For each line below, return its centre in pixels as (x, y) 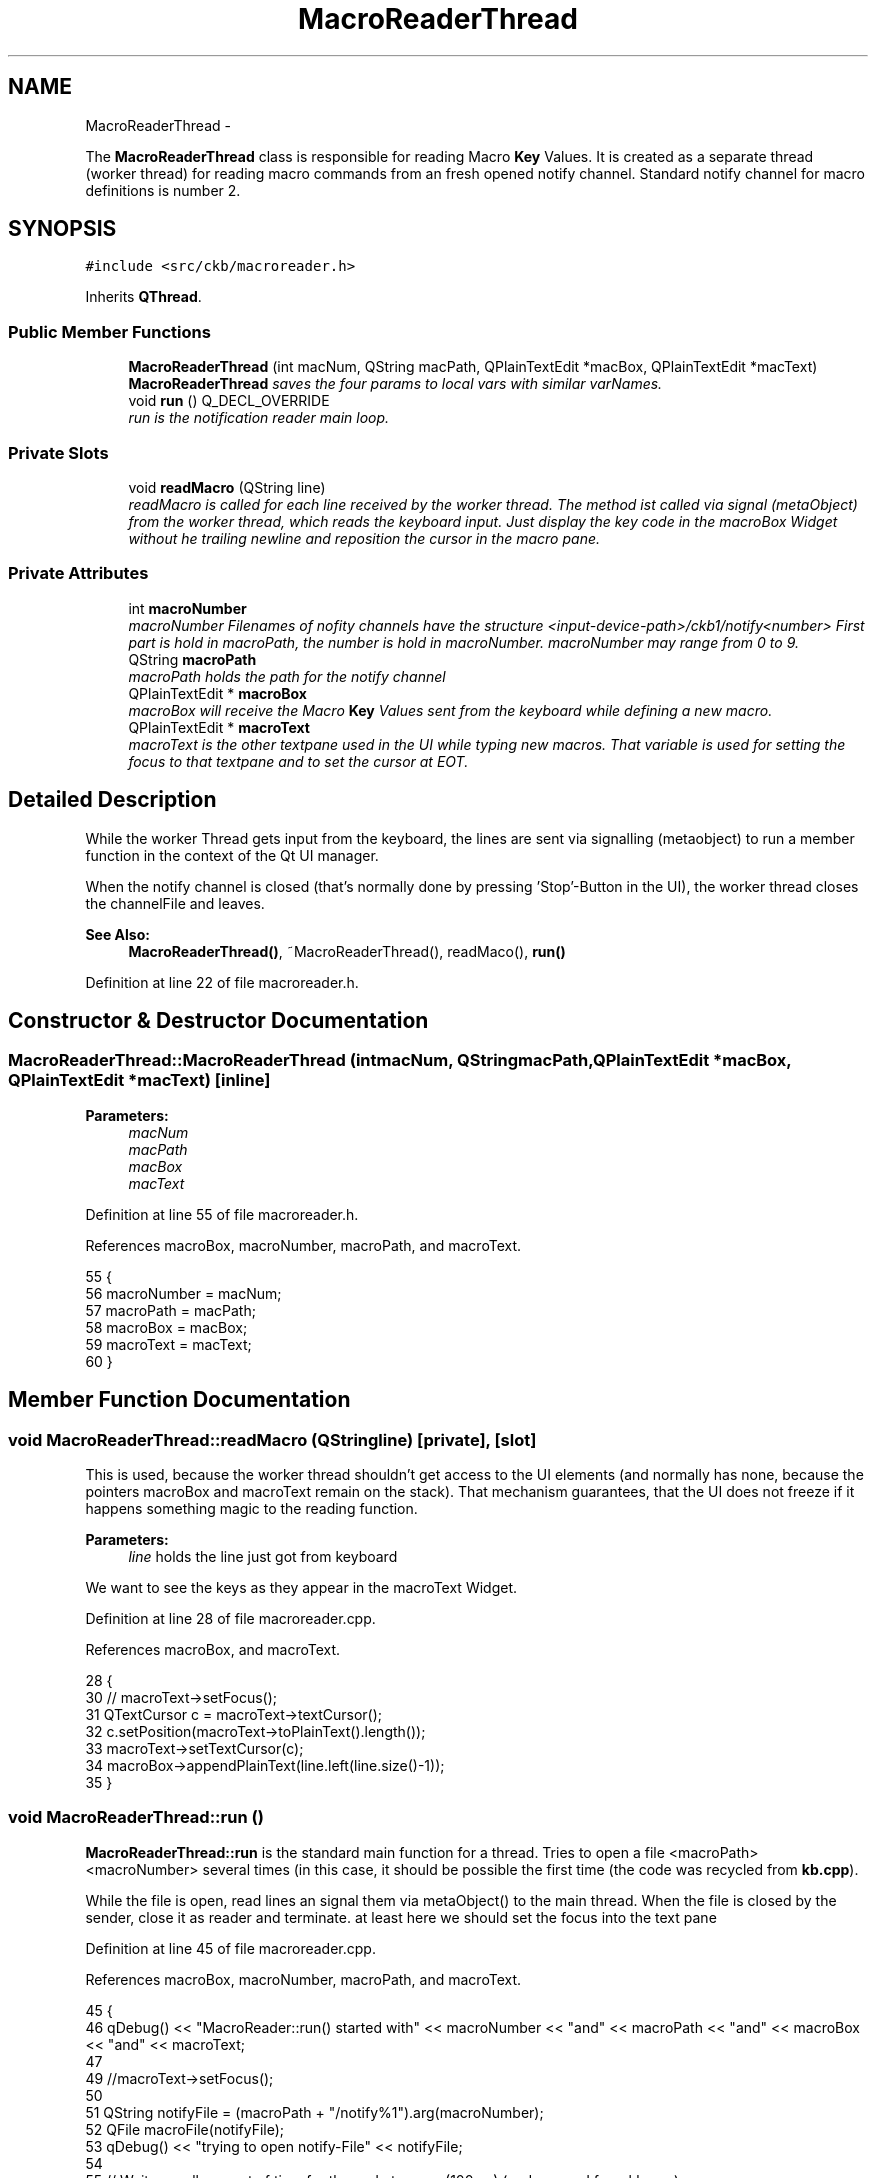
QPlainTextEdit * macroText (219, 727)
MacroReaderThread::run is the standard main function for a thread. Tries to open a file (375, 1852)
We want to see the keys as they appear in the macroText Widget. (301, 1587)
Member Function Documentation (179, 1400)
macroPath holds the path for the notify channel (287, 676)
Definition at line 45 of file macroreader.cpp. (230, 1948)
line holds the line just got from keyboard (263, 1556)
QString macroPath (192, 659)
